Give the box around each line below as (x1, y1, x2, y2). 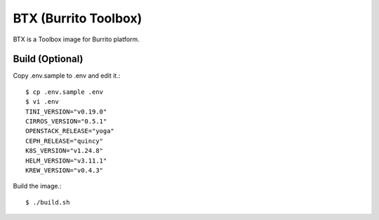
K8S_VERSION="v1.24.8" (25, 147, 104, 155)
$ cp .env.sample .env (25, 88, 104, 96)
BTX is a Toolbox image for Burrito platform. (13, 35, 140, 43)
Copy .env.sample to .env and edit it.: (13, 71, 121, 80)
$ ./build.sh (25, 198, 70, 206)
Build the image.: (13, 182, 62, 191)
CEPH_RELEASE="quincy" (25, 137, 104, 145)
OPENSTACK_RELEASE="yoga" (25, 127, 115, 135)
